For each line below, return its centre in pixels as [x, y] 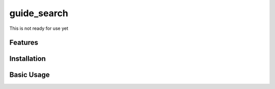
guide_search [39, 13]
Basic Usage [30, 75]
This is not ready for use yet [39, 28]
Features [24, 43]
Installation [28, 59]
